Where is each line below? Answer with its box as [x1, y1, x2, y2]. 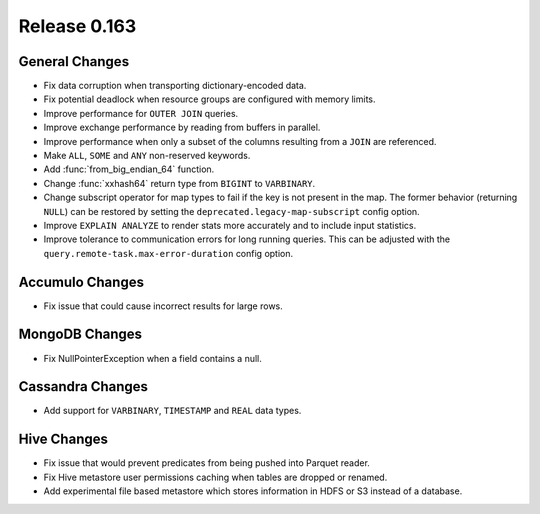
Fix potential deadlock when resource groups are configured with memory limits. [43, 93, 376, 105]
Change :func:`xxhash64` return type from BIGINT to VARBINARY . [43, 177, 316, 189]
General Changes [18, 53, 130, 70]
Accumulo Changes [18, 273, 145, 290]
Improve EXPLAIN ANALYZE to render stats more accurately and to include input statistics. [43, 219, 417, 231]
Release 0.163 [18, 15, 137, 37]
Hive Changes [18, 431, 109, 448]
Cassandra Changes [18, 378, 149, 395]
